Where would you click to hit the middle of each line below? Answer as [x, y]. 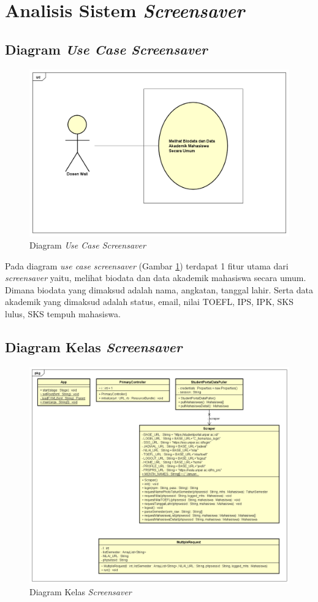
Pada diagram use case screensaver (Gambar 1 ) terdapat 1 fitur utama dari [147, 265]
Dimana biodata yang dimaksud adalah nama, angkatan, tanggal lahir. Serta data [159, 289]
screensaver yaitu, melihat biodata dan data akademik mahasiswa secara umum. [156, 278]
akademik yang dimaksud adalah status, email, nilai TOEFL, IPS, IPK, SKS [150, 302]
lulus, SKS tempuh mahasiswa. [63, 314]
